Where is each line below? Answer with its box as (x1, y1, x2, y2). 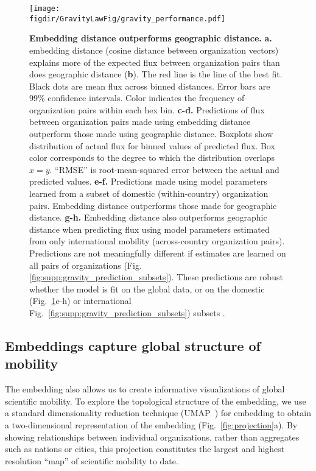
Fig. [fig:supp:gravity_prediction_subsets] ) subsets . (29, 306, 225, 319)
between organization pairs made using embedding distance (29, 115, 251, 128)
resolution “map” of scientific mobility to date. (5, 454, 178, 467)
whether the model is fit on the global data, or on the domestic (29, 282, 265, 295)
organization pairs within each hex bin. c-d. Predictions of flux (29, 103, 265, 116)
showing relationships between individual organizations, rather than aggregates (5, 430, 300, 443)
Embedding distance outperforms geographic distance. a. (29, 32, 272, 44)
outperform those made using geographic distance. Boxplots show (29, 127, 273, 140)
